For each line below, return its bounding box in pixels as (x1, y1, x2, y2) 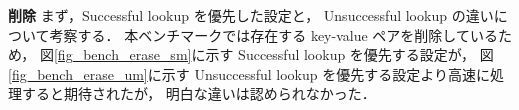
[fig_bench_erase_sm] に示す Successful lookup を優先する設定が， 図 (53, 44, 494, 65)
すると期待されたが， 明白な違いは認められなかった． (21, 83, 376, 104)
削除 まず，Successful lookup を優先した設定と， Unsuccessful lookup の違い (8, 5, 494, 25)
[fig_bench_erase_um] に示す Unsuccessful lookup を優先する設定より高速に (8, 63, 490, 84)
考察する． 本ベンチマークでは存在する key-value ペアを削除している (49, 24, 498, 45)
